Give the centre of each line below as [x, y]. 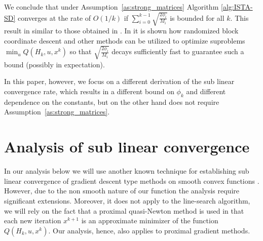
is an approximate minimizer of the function [150, 220]
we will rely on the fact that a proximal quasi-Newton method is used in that [124, 210]
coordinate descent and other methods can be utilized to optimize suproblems [125, 40]
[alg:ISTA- [237, 7]
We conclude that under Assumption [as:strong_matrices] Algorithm [111, 7]
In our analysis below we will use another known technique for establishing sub [127, 171]
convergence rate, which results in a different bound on [89, 91]
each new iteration [33, 220]
